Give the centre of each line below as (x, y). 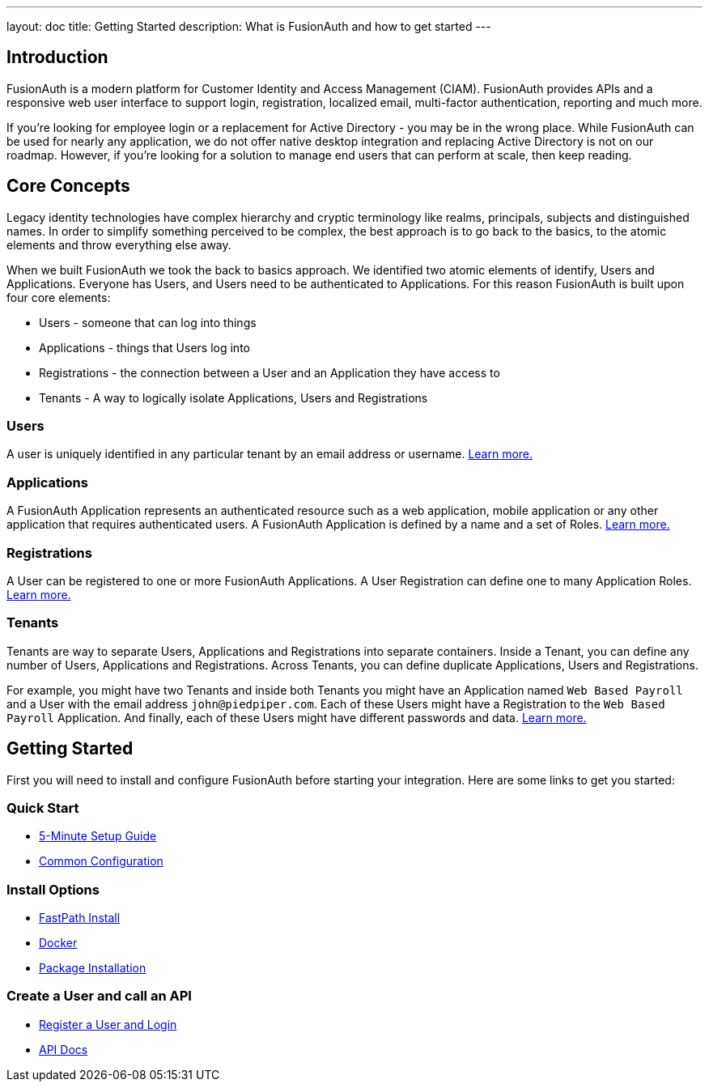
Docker (58, 943)
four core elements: (59, 297)
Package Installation (93, 968)
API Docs (64, 1049)
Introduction (57, 57)
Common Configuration (101, 861)
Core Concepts (68, 186)
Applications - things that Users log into (144, 347)
